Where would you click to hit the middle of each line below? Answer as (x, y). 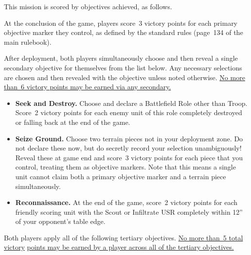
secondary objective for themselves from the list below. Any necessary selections (123, 67)
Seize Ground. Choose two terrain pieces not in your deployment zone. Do (129, 138)
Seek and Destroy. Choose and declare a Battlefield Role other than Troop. (131, 103)
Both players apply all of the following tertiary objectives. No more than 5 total (124, 237)
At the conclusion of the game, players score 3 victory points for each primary (121, 23)
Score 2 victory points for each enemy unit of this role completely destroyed (129, 112)
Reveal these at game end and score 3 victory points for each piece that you (129, 157)
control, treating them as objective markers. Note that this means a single (125, 167)
